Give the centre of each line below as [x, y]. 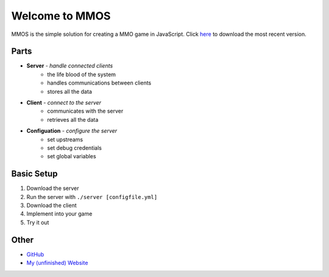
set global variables [72, 156]
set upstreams [65, 139]
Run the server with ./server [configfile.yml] [92, 197]
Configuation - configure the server [72, 131]
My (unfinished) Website [57, 263]
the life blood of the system [81, 74]
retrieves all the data [73, 119]
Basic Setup [34, 174]
